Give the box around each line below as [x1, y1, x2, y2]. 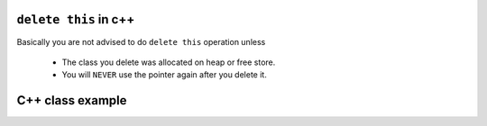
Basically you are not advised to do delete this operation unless [16, 36, 266, 47]
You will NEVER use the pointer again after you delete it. [61, 69, 268, 80]
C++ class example [16, 93, 127, 108]
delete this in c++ [16, 12, 135, 27]
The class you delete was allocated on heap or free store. [61, 57, 276, 67]
